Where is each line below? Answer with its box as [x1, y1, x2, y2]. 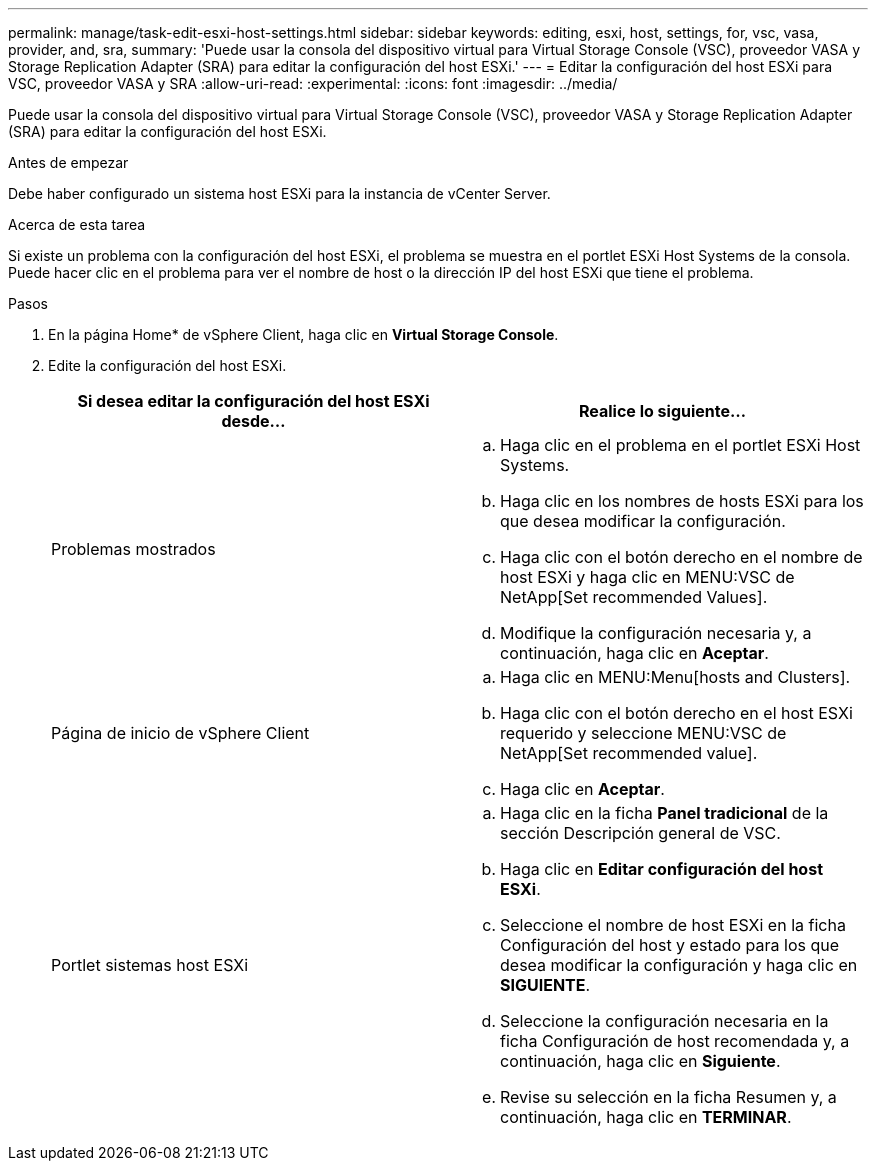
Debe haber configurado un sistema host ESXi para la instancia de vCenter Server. [8, 185, 551, 202]
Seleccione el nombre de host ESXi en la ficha [500, 915, 846, 935]
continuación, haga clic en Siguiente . [500, 1051, 781, 1071]
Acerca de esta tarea [8, 216, 146, 233]
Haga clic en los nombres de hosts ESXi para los [500, 491, 864, 511]
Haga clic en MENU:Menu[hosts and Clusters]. [500, 667, 851, 687]
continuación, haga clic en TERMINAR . [500, 1107, 792, 1127]
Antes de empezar [8, 154, 129, 171]
